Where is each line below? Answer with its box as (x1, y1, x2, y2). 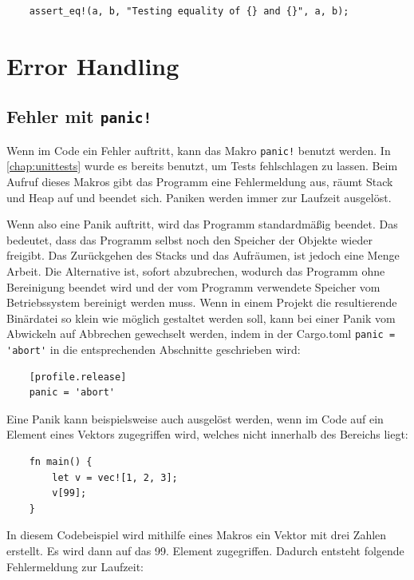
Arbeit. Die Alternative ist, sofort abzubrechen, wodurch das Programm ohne (6, 262, 385, 279)
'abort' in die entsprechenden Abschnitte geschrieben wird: (6, 341, 301, 357)
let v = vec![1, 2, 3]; (52, 471, 178, 483)
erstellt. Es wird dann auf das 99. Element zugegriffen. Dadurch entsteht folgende (6, 542, 404, 558)
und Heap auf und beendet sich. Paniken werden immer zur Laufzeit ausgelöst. (6, 189, 392, 205)
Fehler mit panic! (6, 104, 152, 129)
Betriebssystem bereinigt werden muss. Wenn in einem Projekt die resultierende (6, 294, 397, 311)
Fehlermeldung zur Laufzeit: (6, 558, 144, 574)
